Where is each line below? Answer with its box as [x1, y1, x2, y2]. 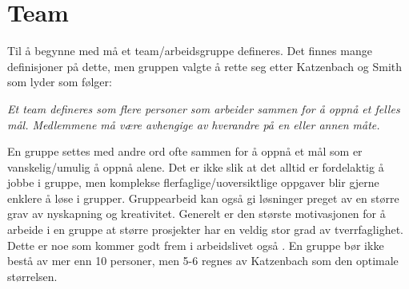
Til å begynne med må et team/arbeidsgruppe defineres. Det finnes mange [7, 42, 372, 59]
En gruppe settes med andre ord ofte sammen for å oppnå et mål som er [7, 143, 363, 160]
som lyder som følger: [7, 73, 112, 90]
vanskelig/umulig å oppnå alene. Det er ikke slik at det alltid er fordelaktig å [7, 158, 384, 175]
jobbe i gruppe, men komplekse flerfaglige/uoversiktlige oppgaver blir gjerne [7, 174, 379, 191]
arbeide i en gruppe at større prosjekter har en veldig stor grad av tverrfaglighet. [7, 221, 403, 238]
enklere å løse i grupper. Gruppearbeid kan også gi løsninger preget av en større [7, 189, 399, 206]
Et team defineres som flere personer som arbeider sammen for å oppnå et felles [7, 100, 400, 117]
